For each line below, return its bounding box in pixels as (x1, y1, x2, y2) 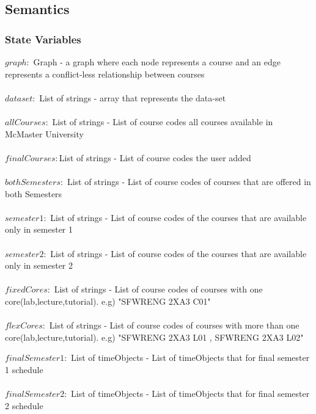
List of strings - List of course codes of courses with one (54, 283, 263, 296)
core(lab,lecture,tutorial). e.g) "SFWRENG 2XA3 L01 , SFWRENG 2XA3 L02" (5, 330, 304, 343)
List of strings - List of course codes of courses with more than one (49, 319, 299, 332)
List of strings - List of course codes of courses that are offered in (67, 175, 311, 187)
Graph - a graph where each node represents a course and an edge (33, 56, 281, 68)
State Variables (5, 31, 81, 46)
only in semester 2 (5, 259, 73, 272)
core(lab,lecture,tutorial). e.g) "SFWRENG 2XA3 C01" (5, 294, 211, 307)
